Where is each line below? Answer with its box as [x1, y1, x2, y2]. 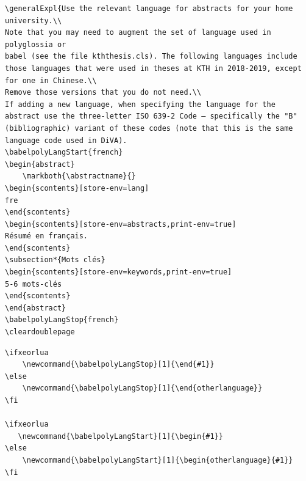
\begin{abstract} [5, 160, 75, 169]
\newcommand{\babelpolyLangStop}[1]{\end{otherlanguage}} [22, 384, 263, 393]
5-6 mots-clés [5, 279, 62, 288]
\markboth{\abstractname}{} [22, 172, 136, 181]
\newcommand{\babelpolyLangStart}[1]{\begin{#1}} [18, 431, 223, 441]
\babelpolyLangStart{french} [5, 148, 123, 157]
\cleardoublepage [5, 328, 75, 337]
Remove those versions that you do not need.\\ [5, 88, 202, 97]
